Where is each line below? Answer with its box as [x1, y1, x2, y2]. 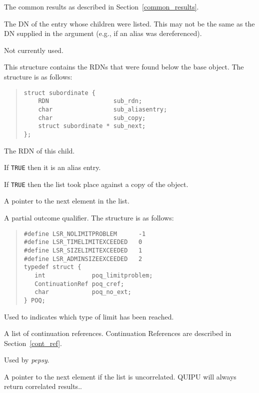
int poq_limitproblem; [34, 271, 153, 279]
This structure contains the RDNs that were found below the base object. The [4, 61, 244, 72]
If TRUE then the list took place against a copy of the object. [4, 178, 188, 189]
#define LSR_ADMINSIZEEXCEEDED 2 [23, 255, 142, 262]
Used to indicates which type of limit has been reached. [4, 311, 174, 321]
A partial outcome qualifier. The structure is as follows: [4, 212, 174, 222]
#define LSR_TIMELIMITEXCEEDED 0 [23, 238, 142, 246]
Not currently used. [4, 44, 63, 55]
